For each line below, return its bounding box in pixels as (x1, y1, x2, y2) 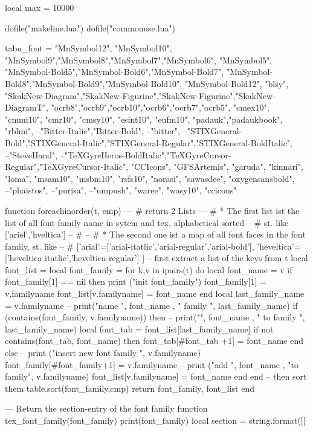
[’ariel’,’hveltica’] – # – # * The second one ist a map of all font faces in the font (5, 228, 306, 241)
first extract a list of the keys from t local (154, 251, 308, 264)
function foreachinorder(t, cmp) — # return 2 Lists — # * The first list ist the (5, 204, 300, 216)
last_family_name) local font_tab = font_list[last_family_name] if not (5, 322, 274, 335)
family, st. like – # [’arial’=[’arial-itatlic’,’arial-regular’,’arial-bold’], (5, 239, 254, 252)
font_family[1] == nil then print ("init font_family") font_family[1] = (5, 275, 266, 288)
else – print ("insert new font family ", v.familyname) (5, 346, 201, 359)
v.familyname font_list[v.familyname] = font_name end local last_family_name (5, 287, 305, 300)
